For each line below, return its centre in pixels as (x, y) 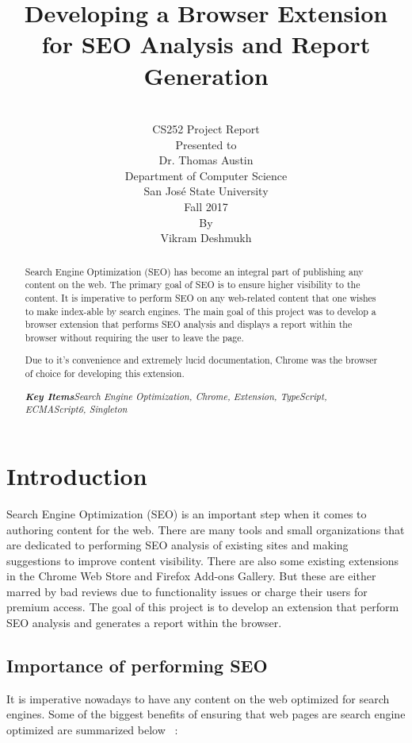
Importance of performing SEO (137, 666)
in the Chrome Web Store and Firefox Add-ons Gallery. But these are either (191, 576)
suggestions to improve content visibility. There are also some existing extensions (203, 560)
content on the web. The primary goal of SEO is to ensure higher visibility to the (193, 285)
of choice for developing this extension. (105, 373)
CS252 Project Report (206, 129)
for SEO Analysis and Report (206, 44)
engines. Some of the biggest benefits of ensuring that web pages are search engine (206, 714)
